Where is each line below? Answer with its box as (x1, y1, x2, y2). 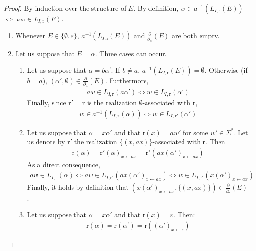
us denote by (27, 136, 65, 147)
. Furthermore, (105, 75, 149, 85)
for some (183, 127, 208, 137)
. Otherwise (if (204, 64, 248, 75)
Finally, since (27, 97, 66, 107)
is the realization (87, 97, 137, 107)
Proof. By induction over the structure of (4, 3, 127, 13)
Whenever (15, 30, 45, 40)
